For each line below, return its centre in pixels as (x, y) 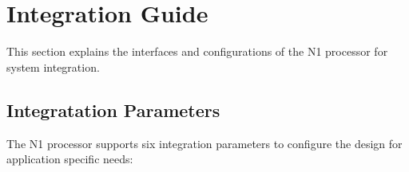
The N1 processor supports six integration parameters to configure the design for (204, 143)
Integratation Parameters (113, 109)
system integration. (53, 66)
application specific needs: (70, 159)
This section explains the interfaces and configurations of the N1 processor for (197, 51)
